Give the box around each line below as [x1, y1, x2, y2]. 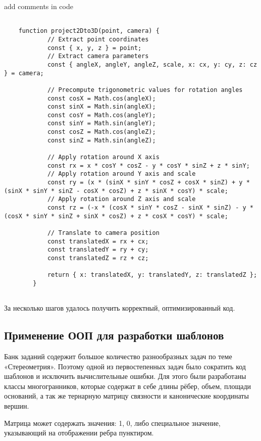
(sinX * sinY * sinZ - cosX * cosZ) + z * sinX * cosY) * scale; [4, 187, 228, 194]
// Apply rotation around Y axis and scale [47, 170, 196, 178]
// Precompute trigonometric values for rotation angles [47, 86, 243, 93]
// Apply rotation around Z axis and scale [47, 195, 196, 203]
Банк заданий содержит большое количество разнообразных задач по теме [4, 351, 232, 362]
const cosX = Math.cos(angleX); [47, 94, 156, 102]
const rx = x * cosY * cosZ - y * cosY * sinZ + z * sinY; [47, 162, 250, 169]
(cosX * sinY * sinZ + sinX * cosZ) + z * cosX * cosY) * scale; [4, 212, 228, 220]
